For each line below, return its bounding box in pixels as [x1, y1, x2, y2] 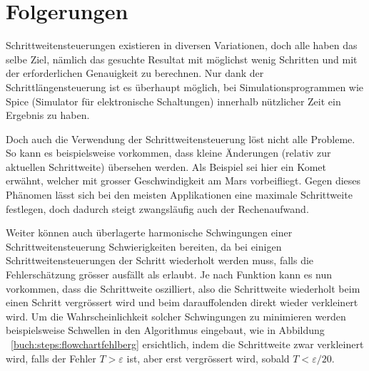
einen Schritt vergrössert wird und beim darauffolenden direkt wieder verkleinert [6, 295, 358, 310]
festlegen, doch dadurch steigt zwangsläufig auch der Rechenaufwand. [6, 201, 309, 216]
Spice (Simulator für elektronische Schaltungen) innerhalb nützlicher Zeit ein [6, 93, 341, 108]
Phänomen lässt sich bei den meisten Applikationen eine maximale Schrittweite [6, 187, 353, 202]
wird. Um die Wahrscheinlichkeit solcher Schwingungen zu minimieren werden [6, 308, 346, 323]
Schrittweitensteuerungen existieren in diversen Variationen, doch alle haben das [6, 38, 358, 53]
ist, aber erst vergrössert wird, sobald [126, 350, 290, 365]
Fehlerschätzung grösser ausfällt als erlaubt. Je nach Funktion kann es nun [6, 267, 333, 282]
